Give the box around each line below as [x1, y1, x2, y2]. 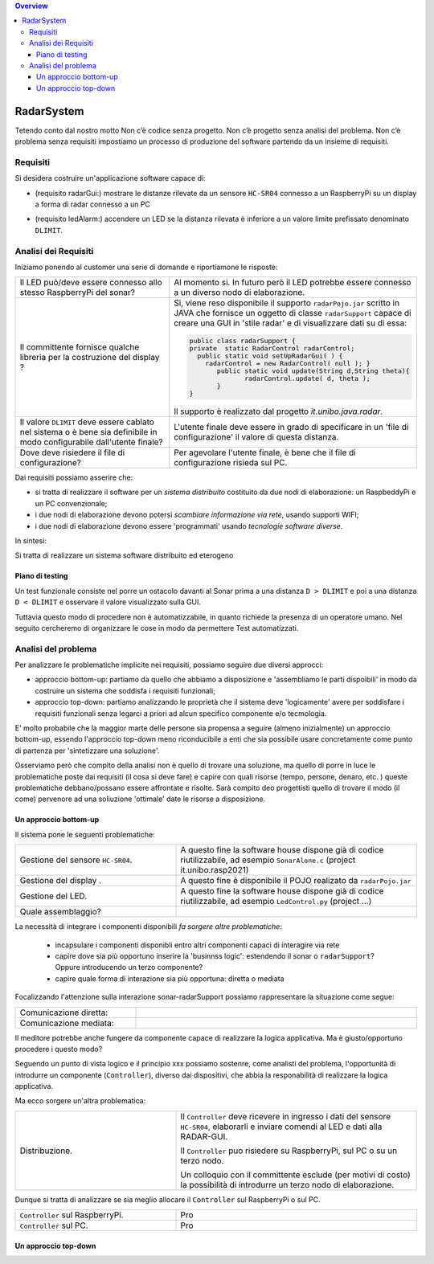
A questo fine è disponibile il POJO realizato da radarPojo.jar [180, 875, 411, 886]
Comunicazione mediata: [19, 1017, 114, 1029]
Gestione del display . [19, 875, 102, 886]
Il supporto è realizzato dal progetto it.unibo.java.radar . [174, 406, 383, 417]
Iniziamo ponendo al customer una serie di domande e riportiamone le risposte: [14, 262, 278, 272]
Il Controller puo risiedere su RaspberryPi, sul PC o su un [180, 1145, 398, 1156]
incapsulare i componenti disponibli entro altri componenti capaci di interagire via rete [55, 940, 340, 950]
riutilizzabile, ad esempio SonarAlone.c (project [180, 854, 356, 865]
